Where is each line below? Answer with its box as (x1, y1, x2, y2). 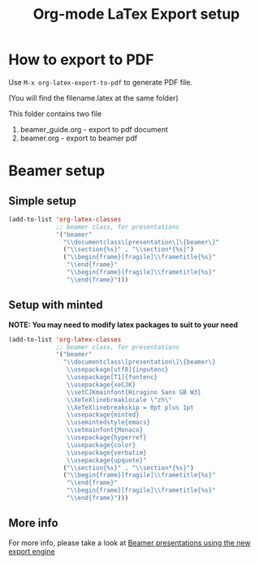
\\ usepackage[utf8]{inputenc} (66, 366, 169, 374)
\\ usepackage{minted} (66, 411, 140, 419)
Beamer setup (8, 161, 106, 180)
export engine (8, 546, 55, 556)
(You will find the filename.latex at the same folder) (8, 93, 179, 102)
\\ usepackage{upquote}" (66, 456, 148, 464)
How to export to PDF (8, 50, 154, 69)
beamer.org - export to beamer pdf (19, 133, 138, 143)
